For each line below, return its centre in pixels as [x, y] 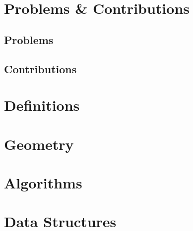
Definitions [42, 105]
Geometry [39, 144]
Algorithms [43, 182]
